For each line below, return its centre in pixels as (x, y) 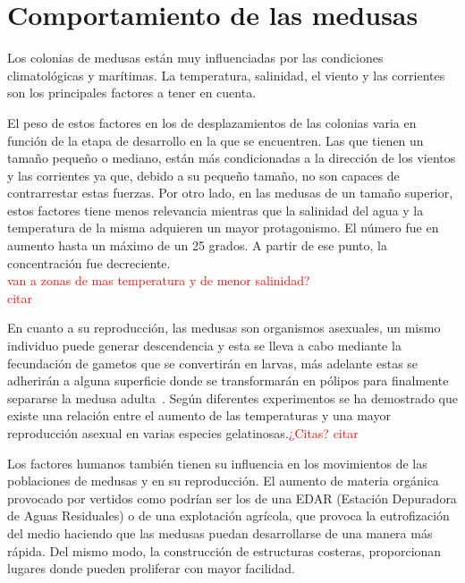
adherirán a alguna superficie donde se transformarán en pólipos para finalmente (228, 380)
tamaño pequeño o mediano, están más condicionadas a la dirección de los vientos (232, 158)
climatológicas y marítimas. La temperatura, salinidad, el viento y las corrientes (226, 75)
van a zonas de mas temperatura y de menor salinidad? (159, 280)
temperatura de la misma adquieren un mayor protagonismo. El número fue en (223, 228)
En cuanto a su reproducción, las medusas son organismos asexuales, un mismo (224, 328)
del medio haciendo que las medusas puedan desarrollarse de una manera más (220, 532)
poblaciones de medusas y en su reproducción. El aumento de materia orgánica (223, 481)
